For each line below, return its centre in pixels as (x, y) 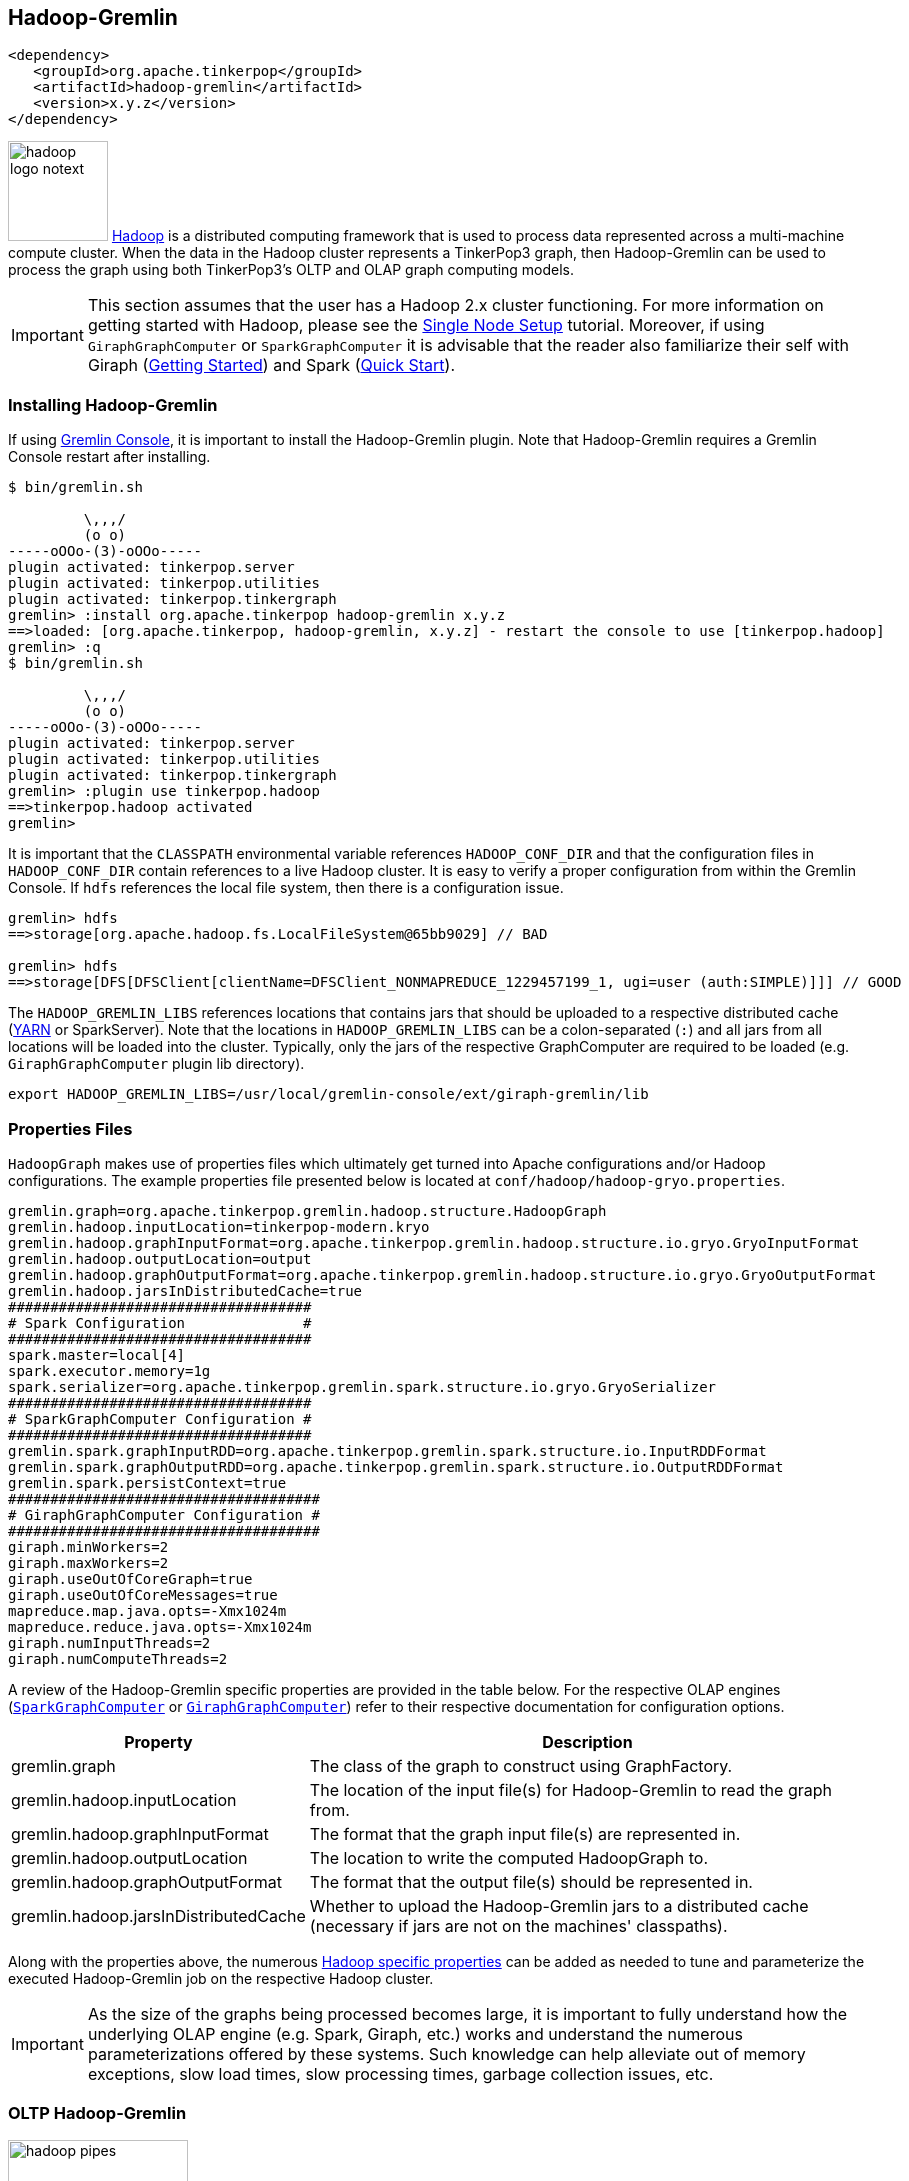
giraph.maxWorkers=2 (88, 1562)
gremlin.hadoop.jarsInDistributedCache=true (185, 1290)
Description (587, 1741)
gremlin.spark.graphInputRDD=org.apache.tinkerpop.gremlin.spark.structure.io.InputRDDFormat (387, 1450)
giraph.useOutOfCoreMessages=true (143, 1594)
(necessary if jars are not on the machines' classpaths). (518, 1925)
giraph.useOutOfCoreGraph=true (130, 1578)
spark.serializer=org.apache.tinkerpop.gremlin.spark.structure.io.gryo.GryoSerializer (362, 1386)
